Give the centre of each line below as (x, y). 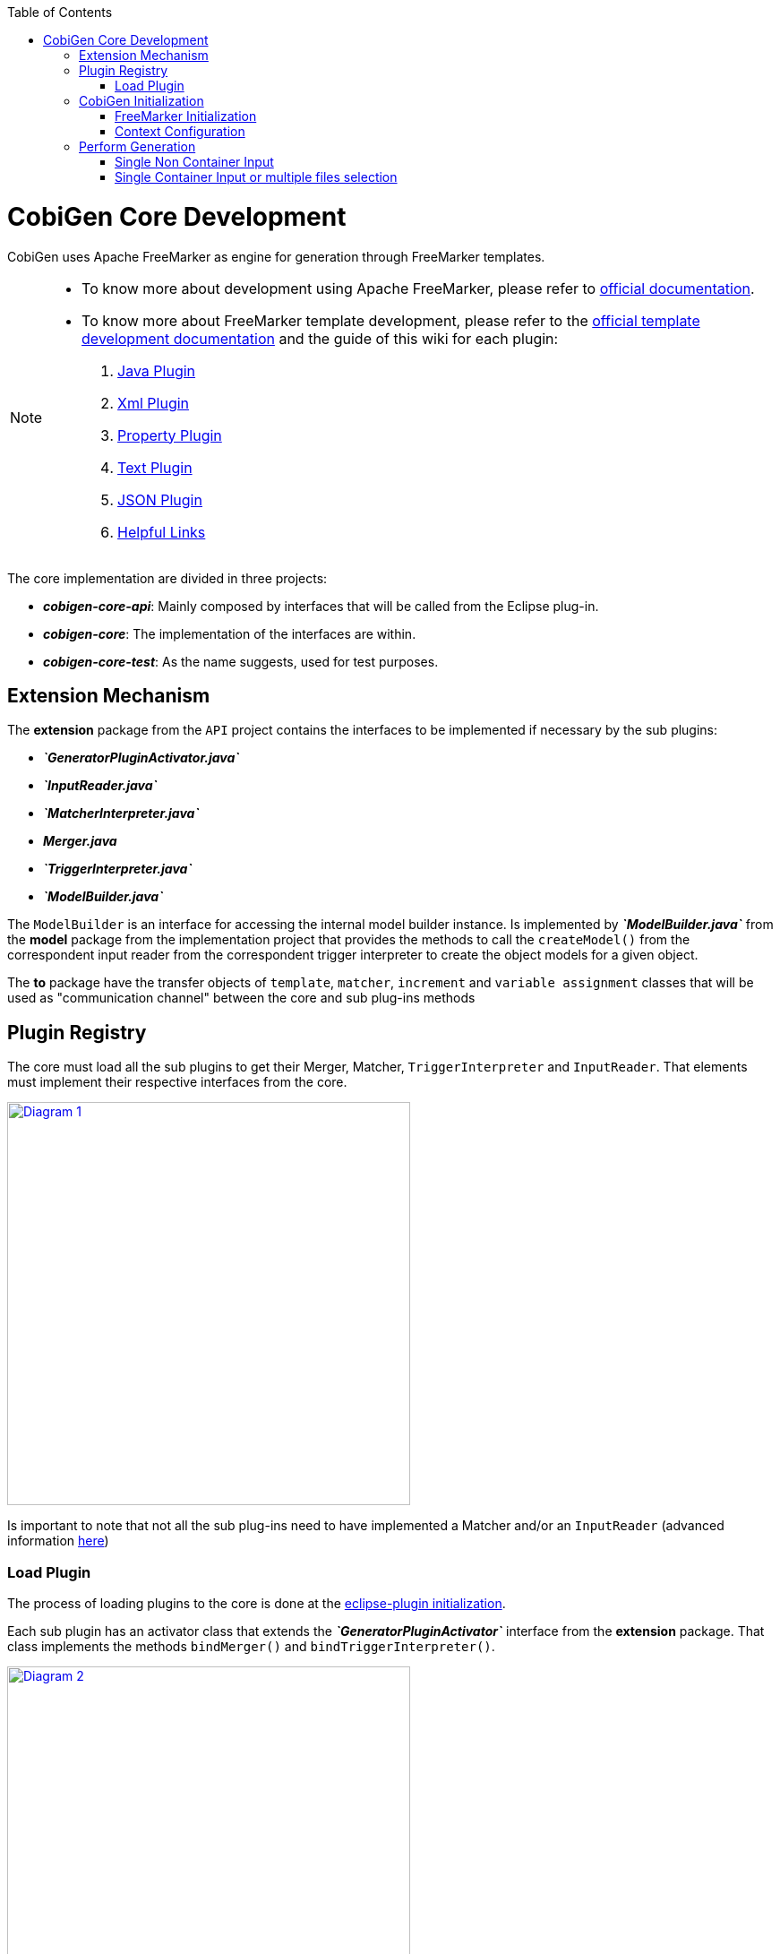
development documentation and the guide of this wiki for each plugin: (320, 338)
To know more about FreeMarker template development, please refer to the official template (391, 320)
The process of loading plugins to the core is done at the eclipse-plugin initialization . (257, 1603)
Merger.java (80, 841)
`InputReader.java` (100, 786)
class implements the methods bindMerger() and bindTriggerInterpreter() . (251, 1646)
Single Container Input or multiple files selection (256, 177)
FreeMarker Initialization (186, 116)
